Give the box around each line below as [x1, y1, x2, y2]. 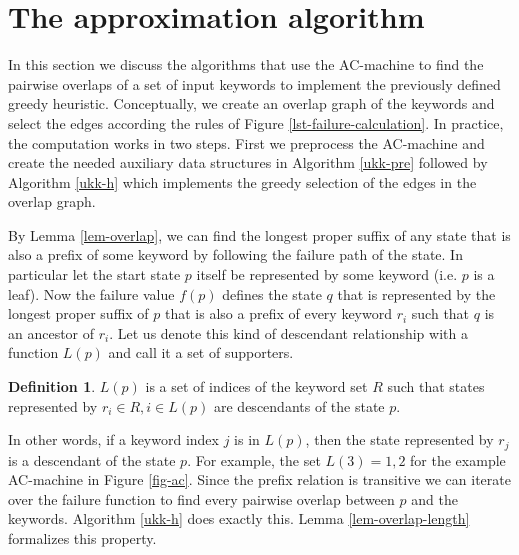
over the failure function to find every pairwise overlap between [8, 488, 395, 509]
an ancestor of [8, 322, 95, 343]
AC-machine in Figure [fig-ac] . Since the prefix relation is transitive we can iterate [8, 469, 511, 490]
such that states [387, 376, 485, 397]
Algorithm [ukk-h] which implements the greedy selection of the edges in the [8, 171, 477, 192]
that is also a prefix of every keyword [165, 303, 392, 324]
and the [411, 488, 458, 509]
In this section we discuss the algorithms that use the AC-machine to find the [8, 54, 484, 75]
